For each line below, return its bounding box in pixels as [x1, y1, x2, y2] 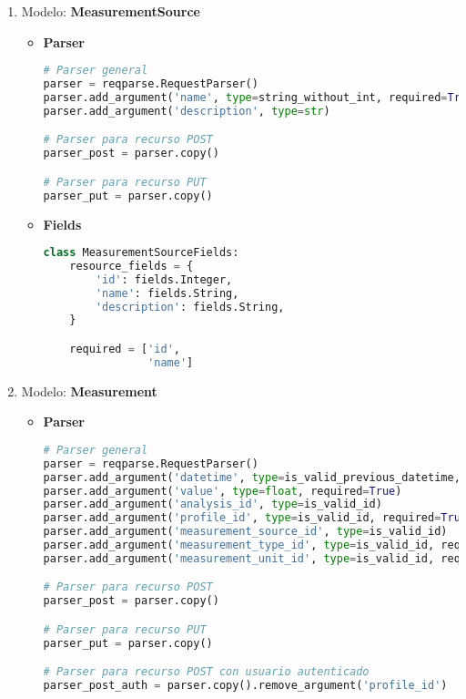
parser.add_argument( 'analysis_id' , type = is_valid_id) [43, 498, 382, 511]
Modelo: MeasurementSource [21, 2, 200, 20]
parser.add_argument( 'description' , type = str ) [43, 104, 330, 118]
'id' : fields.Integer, [95, 272, 233, 286]
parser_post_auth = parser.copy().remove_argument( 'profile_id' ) [43, 679, 448, 693]
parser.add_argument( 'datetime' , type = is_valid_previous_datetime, [43, 470, 461, 484]
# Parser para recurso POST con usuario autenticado [43, 665, 370, 679]
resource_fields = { [69, 259, 194, 272]
